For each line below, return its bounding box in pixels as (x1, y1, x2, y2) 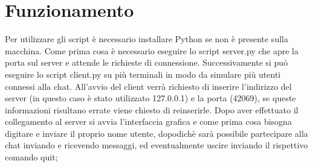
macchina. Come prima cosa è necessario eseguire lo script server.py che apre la (5, 44, 298, 57)
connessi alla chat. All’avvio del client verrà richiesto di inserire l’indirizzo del (5, 80, 292, 92)
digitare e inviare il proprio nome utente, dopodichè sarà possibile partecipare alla (5, 127, 308, 139)
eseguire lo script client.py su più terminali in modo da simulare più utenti (5, 68, 281, 80)
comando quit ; (5, 151, 58, 163)
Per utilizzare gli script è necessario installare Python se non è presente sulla (5, 33, 288, 45)
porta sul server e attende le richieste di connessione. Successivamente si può (5, 56, 288, 69)
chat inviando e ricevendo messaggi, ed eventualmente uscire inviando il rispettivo (5, 139, 308, 151)
